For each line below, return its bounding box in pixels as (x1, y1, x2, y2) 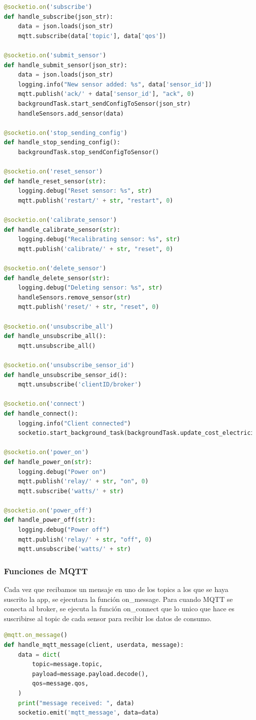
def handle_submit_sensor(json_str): (4, 61, 128, 69)
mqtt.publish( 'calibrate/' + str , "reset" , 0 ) (18, 245, 173, 253)
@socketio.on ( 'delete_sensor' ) (4, 265, 106, 272)
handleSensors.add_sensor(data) (18, 110, 124, 117)
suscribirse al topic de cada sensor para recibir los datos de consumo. (4, 613, 212, 623)
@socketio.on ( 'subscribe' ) (4, 3, 92, 10)
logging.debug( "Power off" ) (18, 526, 110, 534)
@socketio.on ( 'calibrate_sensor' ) (4, 216, 117, 224)
